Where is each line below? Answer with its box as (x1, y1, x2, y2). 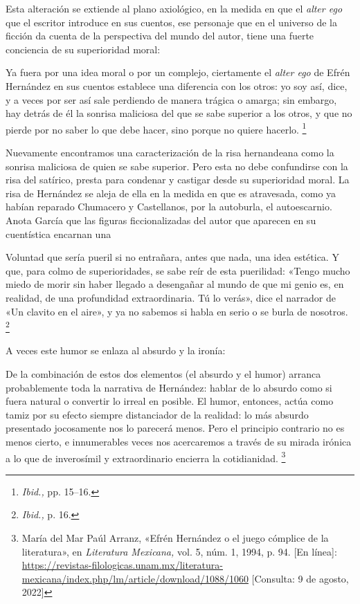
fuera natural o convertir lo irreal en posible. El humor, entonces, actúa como (6, 394, 334, 408)
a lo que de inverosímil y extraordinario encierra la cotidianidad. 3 (6, 448, 286, 465)
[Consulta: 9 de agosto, (251, 571, 349, 585)
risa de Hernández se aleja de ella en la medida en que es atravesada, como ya (6, 185, 336, 200)
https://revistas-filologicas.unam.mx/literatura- (21, 558, 223, 572)
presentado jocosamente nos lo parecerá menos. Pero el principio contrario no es (6, 421, 345, 435)
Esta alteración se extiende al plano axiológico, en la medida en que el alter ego (6, 1, 343, 15)
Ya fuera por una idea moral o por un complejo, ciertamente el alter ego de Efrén (6, 65, 350, 80)
